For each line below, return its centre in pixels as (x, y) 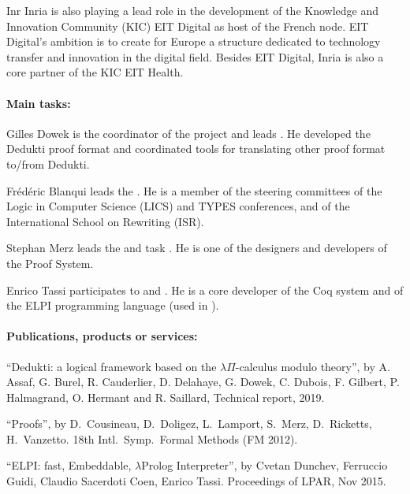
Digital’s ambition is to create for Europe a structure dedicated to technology (194, 41)
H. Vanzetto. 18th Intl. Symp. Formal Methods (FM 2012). (152, 438)
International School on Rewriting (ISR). (105, 221)
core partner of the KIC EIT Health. (95, 72)
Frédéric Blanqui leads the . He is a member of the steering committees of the (194, 190)
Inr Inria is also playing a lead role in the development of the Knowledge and (192, 10)
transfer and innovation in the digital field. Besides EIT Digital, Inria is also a (195, 56)
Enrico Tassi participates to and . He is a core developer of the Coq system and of (205, 290)
